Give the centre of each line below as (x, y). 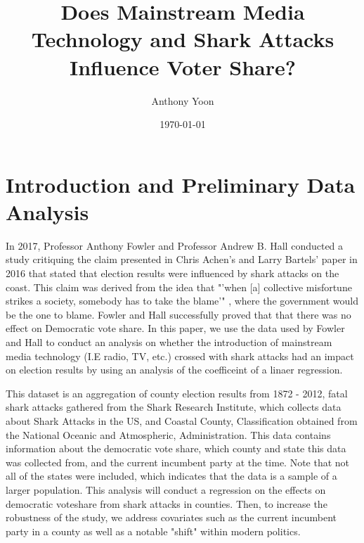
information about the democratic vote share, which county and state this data (176, 448)
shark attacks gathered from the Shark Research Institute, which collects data (174, 407)
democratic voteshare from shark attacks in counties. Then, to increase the (167, 503)
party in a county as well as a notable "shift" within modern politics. (153, 531)
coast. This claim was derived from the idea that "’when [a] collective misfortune (179, 287)
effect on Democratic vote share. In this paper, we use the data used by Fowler (175, 328)
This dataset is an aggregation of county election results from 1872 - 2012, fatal (177, 393)
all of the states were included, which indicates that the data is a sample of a (171, 476)
